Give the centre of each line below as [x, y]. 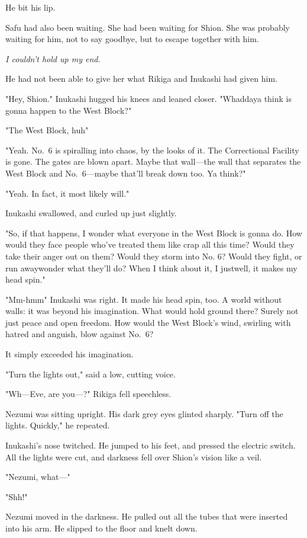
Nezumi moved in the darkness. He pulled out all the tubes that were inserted [147, 516]
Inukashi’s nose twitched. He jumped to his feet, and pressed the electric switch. [151, 445]
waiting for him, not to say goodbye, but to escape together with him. [132, 39]
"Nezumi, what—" [38, 477]
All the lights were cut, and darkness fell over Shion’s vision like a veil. [134, 457]
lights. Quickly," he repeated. [58, 425]
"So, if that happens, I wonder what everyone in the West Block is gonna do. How [154, 233]
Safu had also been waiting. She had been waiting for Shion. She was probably [148, 27]
